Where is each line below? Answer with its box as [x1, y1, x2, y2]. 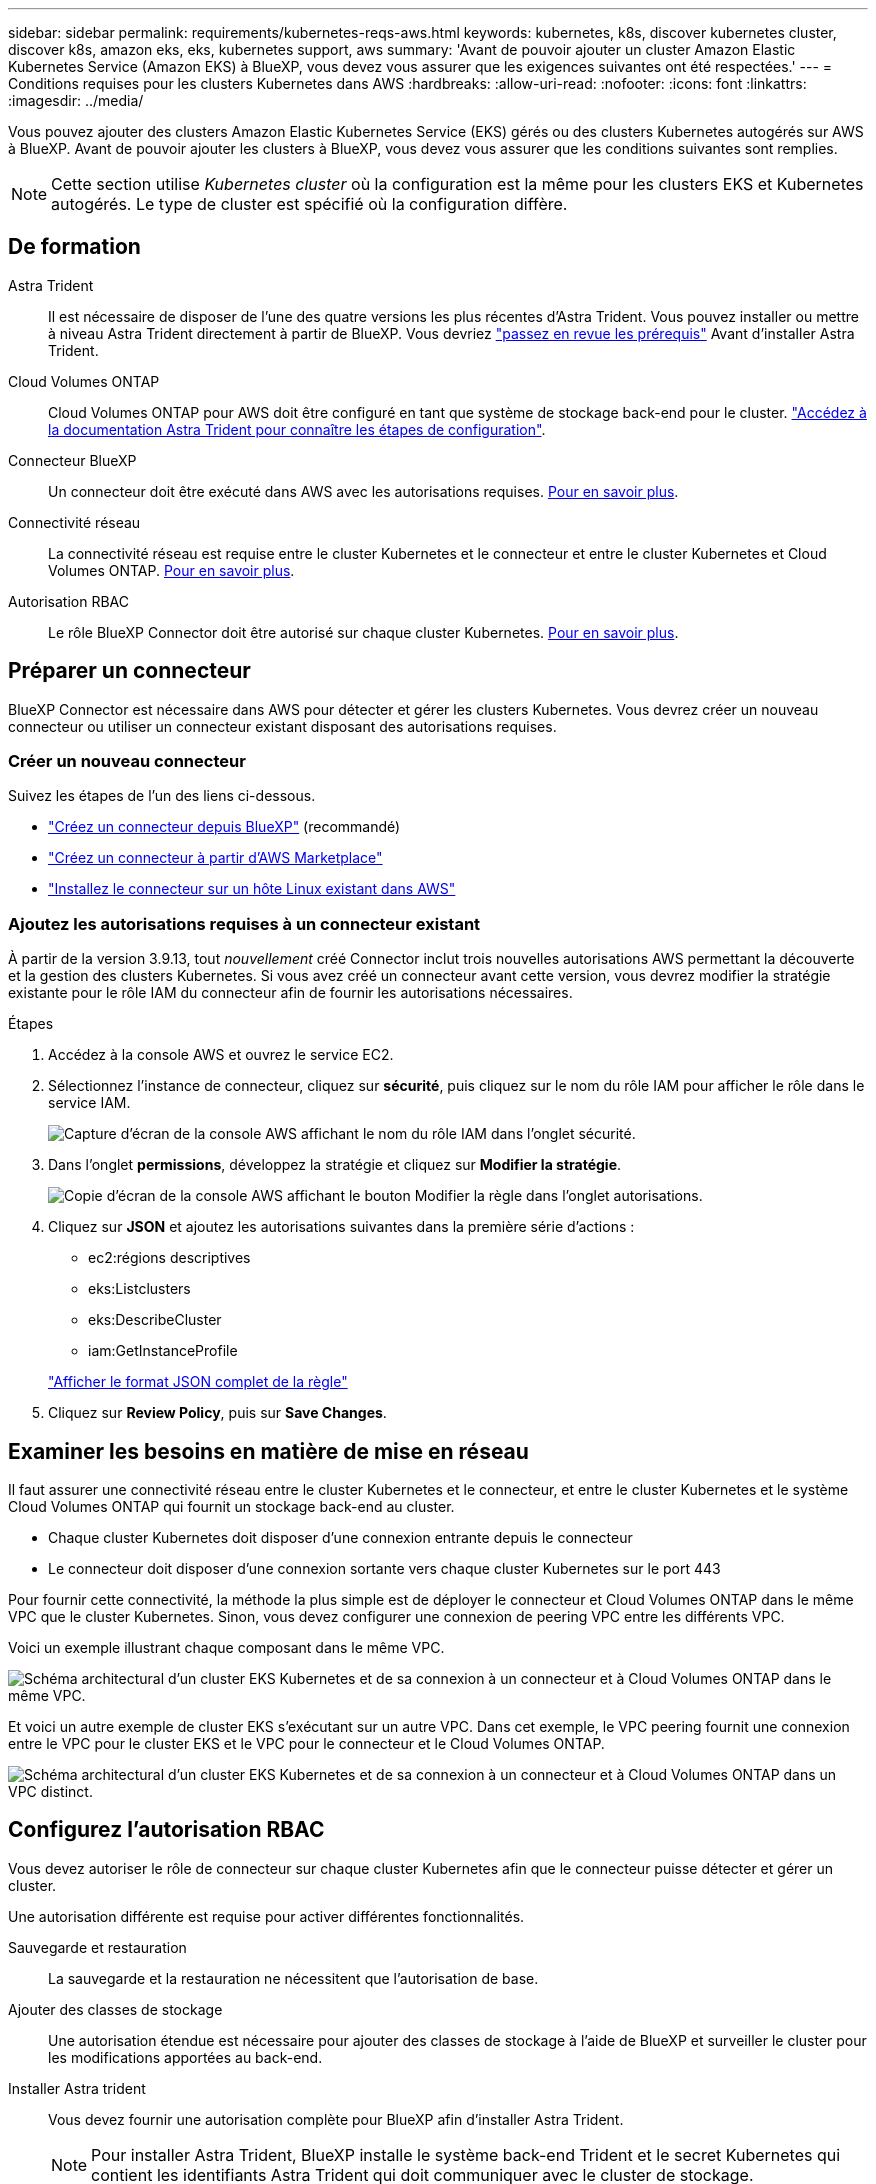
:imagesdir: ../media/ [8, 92, 144, 109]
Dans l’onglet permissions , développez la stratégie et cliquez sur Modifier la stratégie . [48, 1156, 622, 1174]
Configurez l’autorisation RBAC [8, 1817, 325, 1843]
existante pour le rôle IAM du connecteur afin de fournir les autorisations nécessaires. [8, 984, 573, 1002]
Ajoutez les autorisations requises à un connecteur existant [8, 913, 481, 934]
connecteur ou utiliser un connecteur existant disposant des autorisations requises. [8, 717, 557, 735]
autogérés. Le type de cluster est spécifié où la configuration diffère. [51, 194, 568, 214]
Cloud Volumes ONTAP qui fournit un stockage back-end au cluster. [8, 1498, 455, 1516]
